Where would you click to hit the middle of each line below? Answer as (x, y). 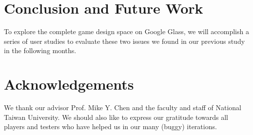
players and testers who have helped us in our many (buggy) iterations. (110, 126)
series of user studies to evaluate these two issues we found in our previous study (125, 41)
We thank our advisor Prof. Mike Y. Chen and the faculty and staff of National (123, 107)
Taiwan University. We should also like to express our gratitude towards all (116, 117)
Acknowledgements (69, 84)
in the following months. (40, 50)
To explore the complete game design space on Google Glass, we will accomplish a (126, 31)
